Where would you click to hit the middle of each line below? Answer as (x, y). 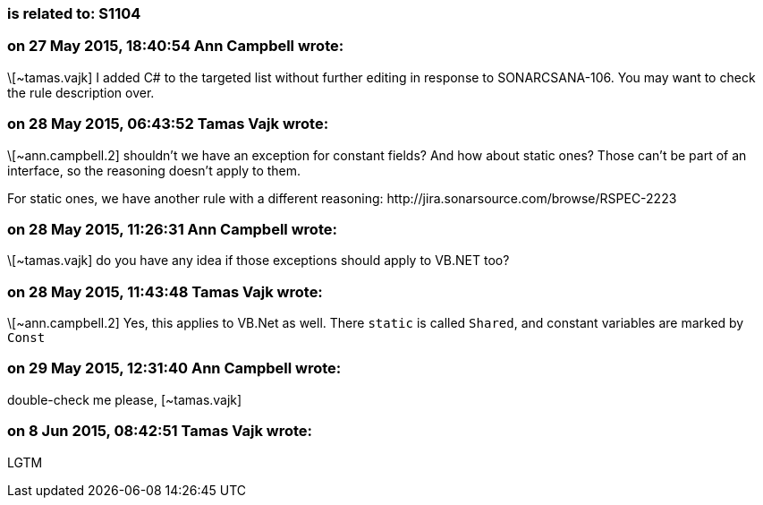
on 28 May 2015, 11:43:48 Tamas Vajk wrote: (165, 291)
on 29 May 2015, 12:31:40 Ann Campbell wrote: (174, 368)
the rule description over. (81, 92)
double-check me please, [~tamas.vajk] (125, 399)
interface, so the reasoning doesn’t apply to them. (154, 170)
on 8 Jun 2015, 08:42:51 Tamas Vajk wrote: (160, 431)
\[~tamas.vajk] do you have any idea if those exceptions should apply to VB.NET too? (259, 261)
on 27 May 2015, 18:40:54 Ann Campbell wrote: (176, 46)
